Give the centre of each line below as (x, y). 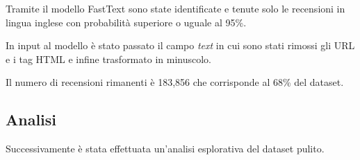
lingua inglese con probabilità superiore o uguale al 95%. (126, 22)
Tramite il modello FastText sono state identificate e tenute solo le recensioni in (175, 8)
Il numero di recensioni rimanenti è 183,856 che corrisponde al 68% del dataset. (175, 82)
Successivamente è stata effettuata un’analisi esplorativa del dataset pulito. (165, 149)
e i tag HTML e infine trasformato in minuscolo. (108, 59)
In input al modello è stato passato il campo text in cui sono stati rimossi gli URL (180, 45)
